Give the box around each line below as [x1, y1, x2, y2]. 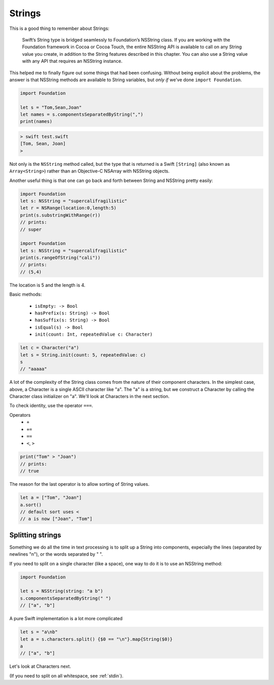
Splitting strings [9, 530, 61, 539]
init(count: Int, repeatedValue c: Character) [35, 332, 153, 337]
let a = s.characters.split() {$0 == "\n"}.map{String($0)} [20, 636, 173, 642]
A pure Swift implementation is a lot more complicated [9, 616, 123, 622]
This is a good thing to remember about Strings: [9, 25, 110, 31]
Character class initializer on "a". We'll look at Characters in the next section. [9, 393, 170, 400]
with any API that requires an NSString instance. [22, 58, 123, 64]
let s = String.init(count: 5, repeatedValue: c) [20, 352, 146, 357]
